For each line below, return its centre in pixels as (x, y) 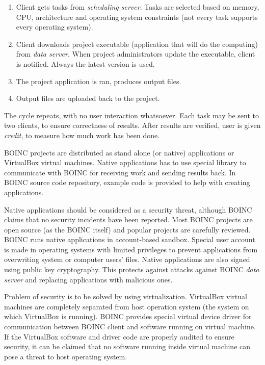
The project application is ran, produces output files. (99, 81)
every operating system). (55, 27)
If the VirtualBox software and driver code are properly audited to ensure (119, 336)
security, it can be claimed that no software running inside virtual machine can (127, 346)
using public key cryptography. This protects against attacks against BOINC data (132, 269)
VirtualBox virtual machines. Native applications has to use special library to (125, 162)
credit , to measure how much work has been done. (82, 135)
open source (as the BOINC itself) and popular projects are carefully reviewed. (127, 229)
